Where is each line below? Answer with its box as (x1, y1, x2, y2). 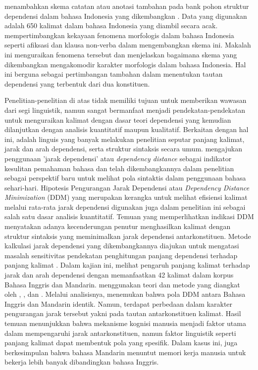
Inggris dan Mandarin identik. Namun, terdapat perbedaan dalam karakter (4, 298, 233, 309)
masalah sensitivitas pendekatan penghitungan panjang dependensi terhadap (4, 250, 238, 260)
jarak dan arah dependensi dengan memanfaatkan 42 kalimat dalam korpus (4, 270, 234, 280)
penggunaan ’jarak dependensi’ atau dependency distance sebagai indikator (4, 153, 232, 163)
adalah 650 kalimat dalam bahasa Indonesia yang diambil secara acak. (4, 20, 218, 31)
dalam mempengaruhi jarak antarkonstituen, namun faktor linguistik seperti (4, 327, 236, 338)
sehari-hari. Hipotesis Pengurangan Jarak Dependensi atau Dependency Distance (4, 182, 250, 192)
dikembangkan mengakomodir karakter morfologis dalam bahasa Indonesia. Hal (4, 59, 246, 69)
